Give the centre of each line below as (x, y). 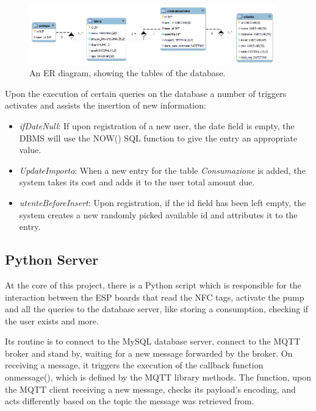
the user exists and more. (52, 320)
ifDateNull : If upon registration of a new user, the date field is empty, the (157, 125)
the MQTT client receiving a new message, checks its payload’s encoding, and (150, 389)
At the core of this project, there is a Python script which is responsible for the (153, 284)
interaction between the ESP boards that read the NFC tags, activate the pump (155, 297)
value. (30, 150)
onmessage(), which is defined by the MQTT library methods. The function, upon (158, 377)
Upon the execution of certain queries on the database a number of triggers (146, 93)
